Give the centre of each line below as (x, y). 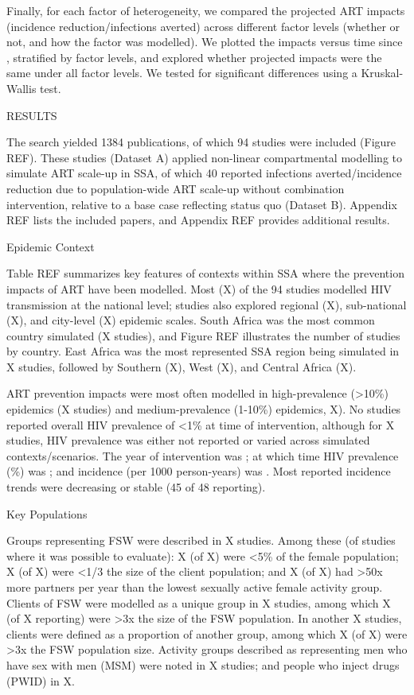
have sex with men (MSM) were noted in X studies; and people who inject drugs (203, 664)
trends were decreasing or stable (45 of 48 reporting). (136, 487)
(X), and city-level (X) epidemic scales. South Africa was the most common (191, 320)
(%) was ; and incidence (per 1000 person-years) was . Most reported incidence (199, 471)
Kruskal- (382, 73)
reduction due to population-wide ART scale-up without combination (176, 188)
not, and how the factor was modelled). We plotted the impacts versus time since (205, 42)
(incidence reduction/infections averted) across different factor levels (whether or (203, 26)
